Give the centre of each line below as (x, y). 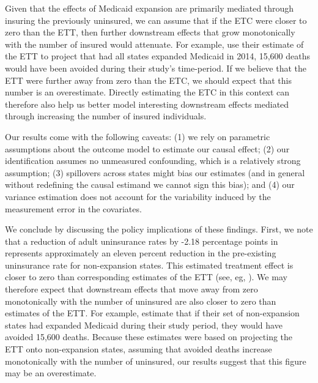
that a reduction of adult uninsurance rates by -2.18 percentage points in (142, 241)
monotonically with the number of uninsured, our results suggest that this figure (156, 361)
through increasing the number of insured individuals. (106, 116)
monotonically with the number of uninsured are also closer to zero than (141, 301)
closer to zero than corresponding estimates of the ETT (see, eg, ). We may (146, 277)
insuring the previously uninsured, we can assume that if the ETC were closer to (156, 20)
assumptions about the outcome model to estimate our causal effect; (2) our (147, 148)
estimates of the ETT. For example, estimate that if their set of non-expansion (152, 313)
